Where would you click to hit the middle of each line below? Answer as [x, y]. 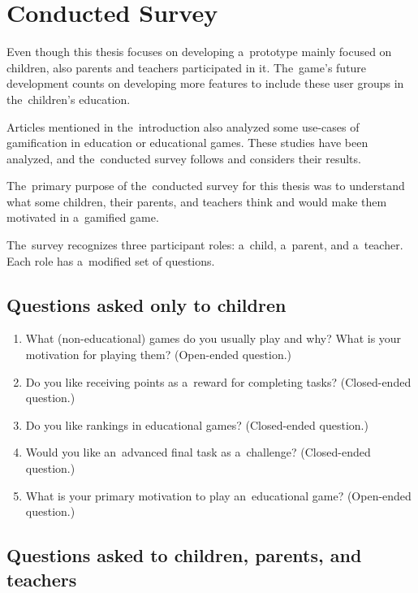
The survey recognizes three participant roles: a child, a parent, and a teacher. [205, 245]
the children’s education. [69, 99]
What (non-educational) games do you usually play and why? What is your [213, 338]
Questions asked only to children [147, 304]
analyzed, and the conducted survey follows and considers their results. [184, 158]
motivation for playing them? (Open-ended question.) [159, 355]
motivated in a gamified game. [83, 217]
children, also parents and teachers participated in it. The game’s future [187, 67]
